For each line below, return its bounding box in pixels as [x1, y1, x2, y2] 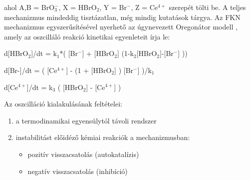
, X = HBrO [58, 2, 97, 12]
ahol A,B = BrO [4, 2, 55, 12]
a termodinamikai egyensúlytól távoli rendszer [15, 115, 157, 125]
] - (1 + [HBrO [66, 64, 112, 75]
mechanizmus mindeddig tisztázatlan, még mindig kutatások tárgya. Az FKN [4, 11, 241, 22]
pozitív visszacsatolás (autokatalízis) [27, 148, 139, 159]
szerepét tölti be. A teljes [169, 2, 246, 12]
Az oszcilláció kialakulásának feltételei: [4, 98, 122, 109]
